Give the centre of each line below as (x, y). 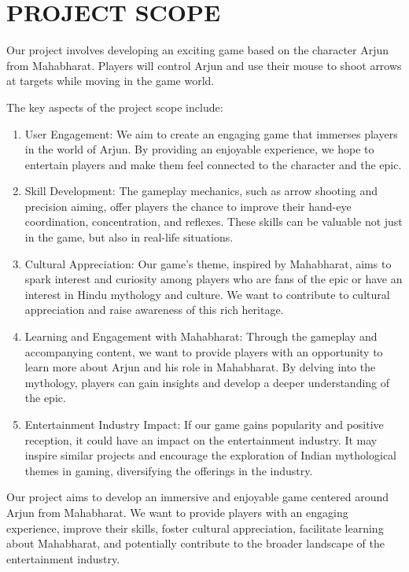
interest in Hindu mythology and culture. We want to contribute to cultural (207, 294)
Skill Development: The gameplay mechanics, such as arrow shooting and (201, 191)
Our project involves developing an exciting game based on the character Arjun (198, 50)
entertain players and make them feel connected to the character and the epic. (213, 164)
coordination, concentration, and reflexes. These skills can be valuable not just (214, 221)
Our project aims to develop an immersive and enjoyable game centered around (198, 497)
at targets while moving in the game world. (111, 81)
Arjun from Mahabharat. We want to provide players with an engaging (177, 512)
